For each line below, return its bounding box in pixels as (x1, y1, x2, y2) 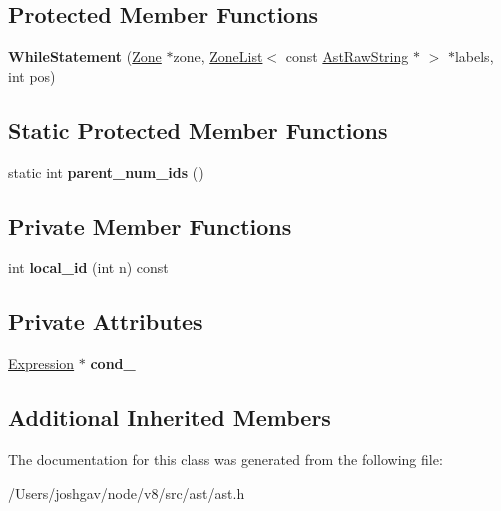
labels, (454, 46, 494, 67)
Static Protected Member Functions (8, 114, 388, 145)
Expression (8, 353, 75, 374)
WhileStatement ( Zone (8, 46, 162, 67)
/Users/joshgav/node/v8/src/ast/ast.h (8, 482, 245, 503)
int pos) (8, 65, 56, 86)
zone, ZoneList (173, 46, 263, 67)
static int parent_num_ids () (8, 161, 204, 182)
